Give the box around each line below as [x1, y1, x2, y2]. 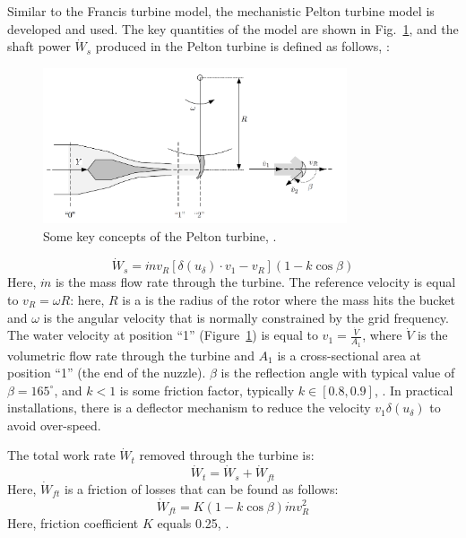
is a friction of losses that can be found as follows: [65, 479, 339, 498]
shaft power [7, 37, 71, 56]
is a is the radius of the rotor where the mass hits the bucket [122, 291, 455, 309]
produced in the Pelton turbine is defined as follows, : [95, 37, 390, 56]
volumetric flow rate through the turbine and [7, 345, 255, 364]
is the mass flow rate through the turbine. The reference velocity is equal [55, 273, 456, 291]
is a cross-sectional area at [277, 345, 421, 364]
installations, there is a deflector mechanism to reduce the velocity [7, 398, 371, 417]
